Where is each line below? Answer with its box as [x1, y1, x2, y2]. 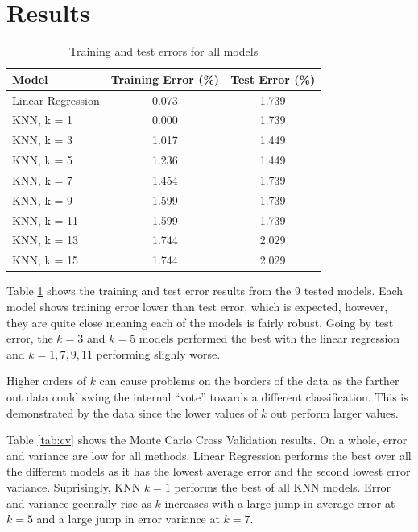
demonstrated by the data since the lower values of [6, 404, 258, 421]
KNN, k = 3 [12, 131, 73, 148]
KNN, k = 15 [12, 251, 79, 268]
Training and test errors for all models [69, 43, 259, 60]
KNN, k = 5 [12, 152, 73, 168]
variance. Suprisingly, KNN [6, 478, 141, 495]
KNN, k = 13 [12, 231, 79, 248]
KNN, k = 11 [12, 211, 79, 228]
